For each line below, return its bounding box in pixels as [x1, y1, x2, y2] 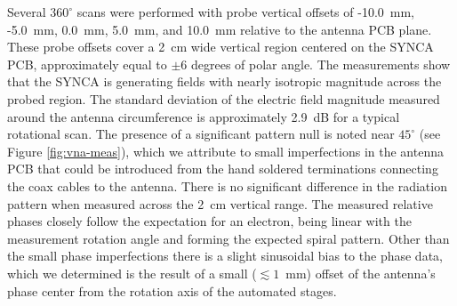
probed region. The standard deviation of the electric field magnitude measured [7, 89, 440, 108]
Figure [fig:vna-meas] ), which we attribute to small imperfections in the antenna [7, 141, 444, 160]
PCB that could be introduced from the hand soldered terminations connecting [7, 159, 438, 178]
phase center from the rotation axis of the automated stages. [7, 281, 337, 300]
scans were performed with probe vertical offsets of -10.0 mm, [76, 3, 414, 20]
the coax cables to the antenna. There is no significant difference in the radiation [7, 176, 447, 195]
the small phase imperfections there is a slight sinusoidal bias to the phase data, [7, 246, 443, 265]
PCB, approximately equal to [7, 54, 167, 73]
